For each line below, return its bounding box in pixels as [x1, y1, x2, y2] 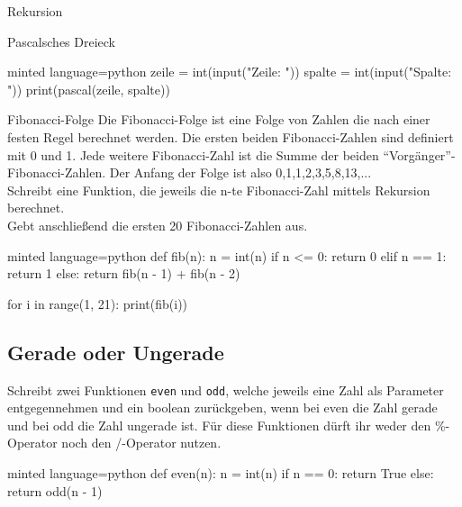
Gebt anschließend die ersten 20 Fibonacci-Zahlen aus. [7, 215, 308, 234]
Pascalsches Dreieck [7, 32, 116, 50]
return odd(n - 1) [7, 481, 103, 500]
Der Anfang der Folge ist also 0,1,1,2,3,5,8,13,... [109, 163, 372, 182]
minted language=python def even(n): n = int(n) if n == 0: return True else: [7, 463, 434, 482]
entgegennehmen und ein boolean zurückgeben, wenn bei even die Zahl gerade [7, 398, 438, 417]
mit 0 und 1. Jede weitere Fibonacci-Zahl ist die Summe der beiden [7, 145, 379, 164]
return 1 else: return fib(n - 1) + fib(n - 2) [7, 264, 240, 283]
